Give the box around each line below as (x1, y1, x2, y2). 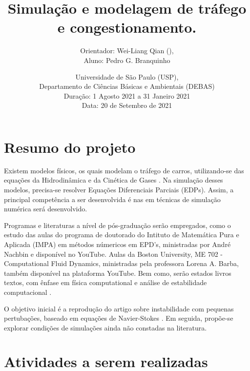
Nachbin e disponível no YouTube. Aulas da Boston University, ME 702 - (4, 248, 223, 259)
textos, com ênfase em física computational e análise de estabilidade (4, 277, 207, 288)
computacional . (4, 287, 52, 297)
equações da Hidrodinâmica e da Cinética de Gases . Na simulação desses (4, 175, 223, 185)
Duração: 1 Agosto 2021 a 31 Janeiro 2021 (63, 90, 190, 101)
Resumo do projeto (4, 137, 136, 157)
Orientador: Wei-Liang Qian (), (80, 45, 174, 56)
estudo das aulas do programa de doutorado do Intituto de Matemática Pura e (4, 229, 239, 240)
